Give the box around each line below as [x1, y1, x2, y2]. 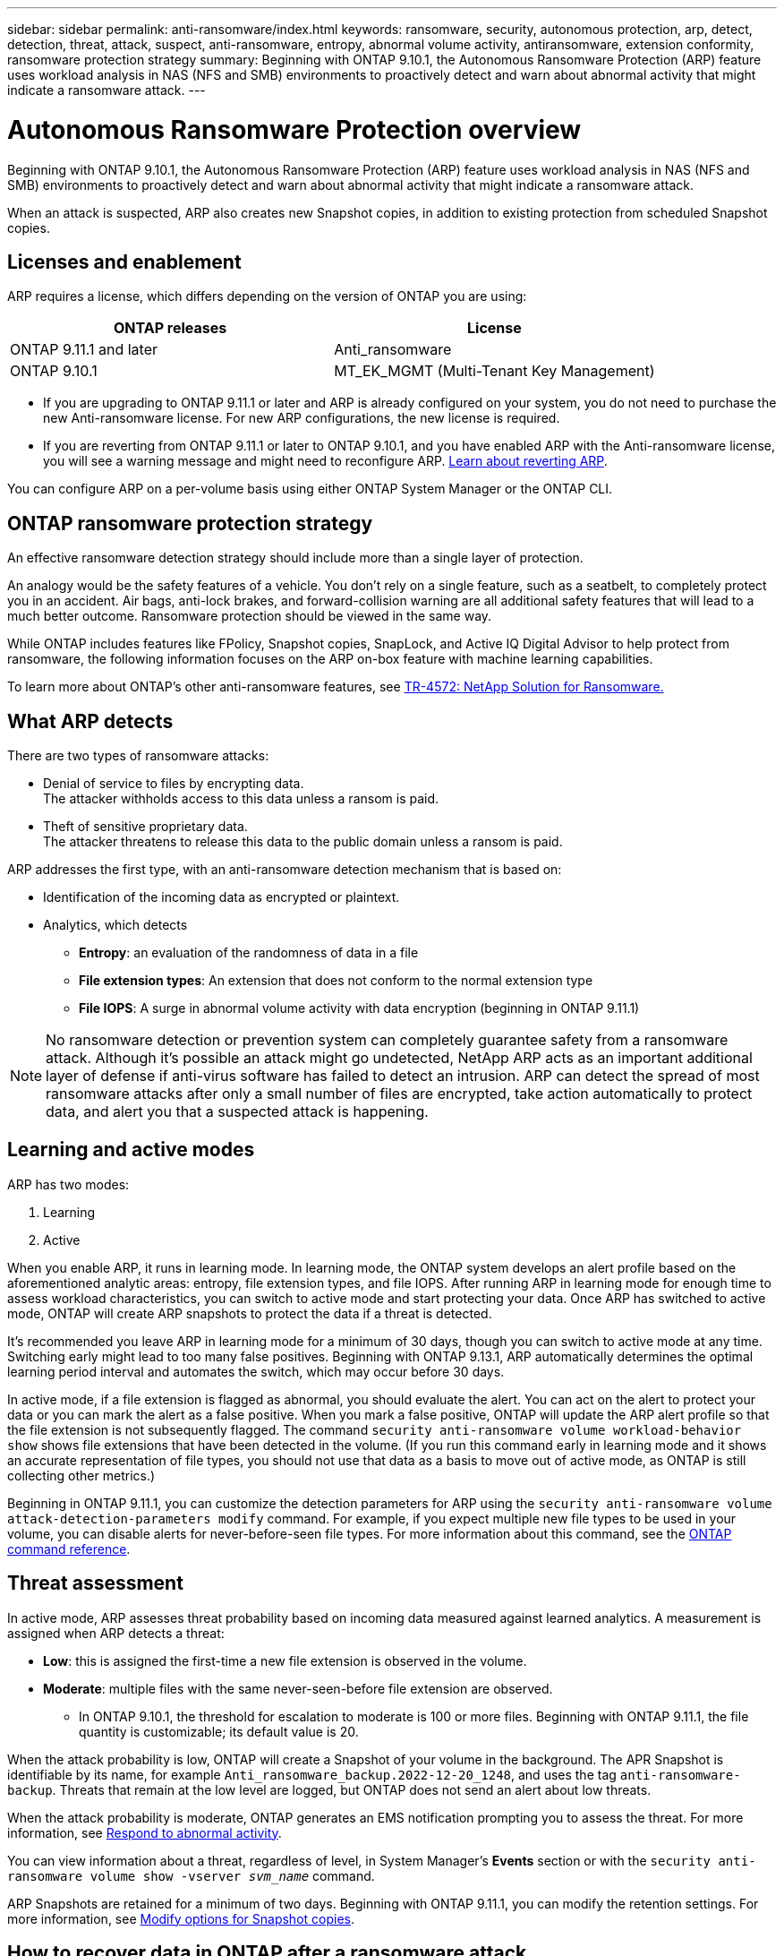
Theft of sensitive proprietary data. [43, 819, 248, 835]
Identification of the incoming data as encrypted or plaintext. [43, 889, 400, 905]
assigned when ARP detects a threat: [7, 1625, 225, 1641]
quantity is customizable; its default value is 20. [79, 1723, 359, 1739]
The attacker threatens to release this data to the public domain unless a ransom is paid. [43, 834, 563, 850]
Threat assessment [7, 1572, 183, 1595]
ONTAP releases [113, 319, 227, 338]
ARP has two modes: [7, 1176, 130, 1192]
